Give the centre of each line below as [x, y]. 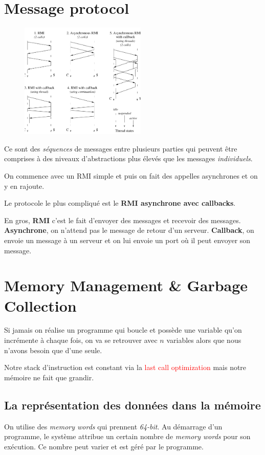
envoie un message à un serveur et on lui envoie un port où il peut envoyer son [127, 240]
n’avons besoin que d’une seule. [53, 350]
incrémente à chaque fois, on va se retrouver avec [81, 340]
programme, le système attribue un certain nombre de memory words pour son [127, 436]
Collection [40, 305]
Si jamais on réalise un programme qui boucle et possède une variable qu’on [123, 330]
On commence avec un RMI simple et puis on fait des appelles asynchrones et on [131, 176]
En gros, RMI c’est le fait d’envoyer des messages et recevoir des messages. [123, 220]
